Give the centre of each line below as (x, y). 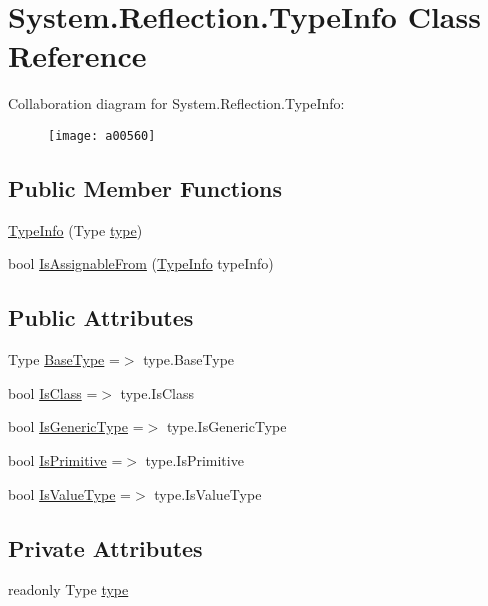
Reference (77, 55)
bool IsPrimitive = (65, 459)
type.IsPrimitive (194, 459)
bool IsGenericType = (76, 426)
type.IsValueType (208, 493)
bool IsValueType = (69, 493)
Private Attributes (105, 547)
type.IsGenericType (226, 426)
